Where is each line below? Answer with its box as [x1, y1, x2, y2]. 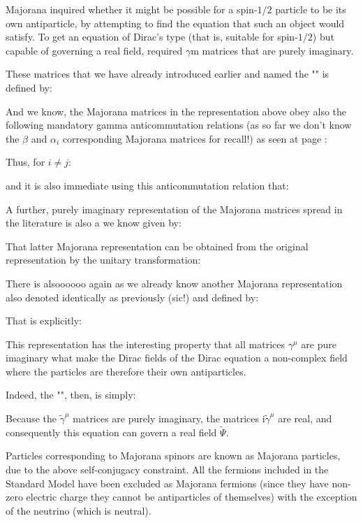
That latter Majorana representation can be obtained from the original [6, 238, 309, 253]
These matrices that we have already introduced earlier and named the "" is [6, 66, 329, 81]
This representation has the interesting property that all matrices [6, 336, 286, 351]
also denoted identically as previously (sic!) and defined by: [6, 289, 259, 304]
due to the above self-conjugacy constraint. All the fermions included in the [6, 462, 329, 477]
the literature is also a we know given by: [6, 215, 181, 230]
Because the [6, 411, 57, 426]
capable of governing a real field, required [6, 43, 183, 57]
